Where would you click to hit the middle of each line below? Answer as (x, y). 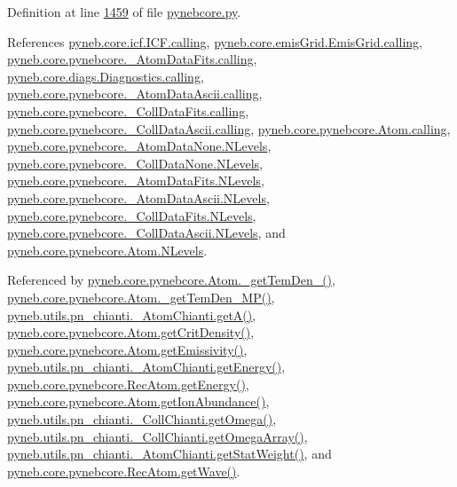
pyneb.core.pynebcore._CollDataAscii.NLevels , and (146, 233)
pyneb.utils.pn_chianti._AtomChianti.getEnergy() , (146, 367)
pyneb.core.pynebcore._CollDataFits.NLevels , (132, 215)
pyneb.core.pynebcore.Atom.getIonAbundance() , (138, 401)
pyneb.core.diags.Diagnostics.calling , (106, 76)
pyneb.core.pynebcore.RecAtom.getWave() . (124, 471)
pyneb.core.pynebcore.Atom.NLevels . (107, 250)
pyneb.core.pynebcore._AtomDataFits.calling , (132, 59)
